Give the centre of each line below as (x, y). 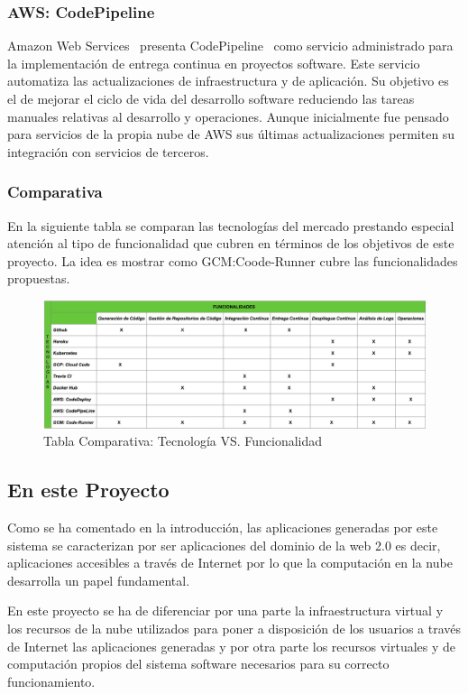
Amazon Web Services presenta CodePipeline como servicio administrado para (230, 46)
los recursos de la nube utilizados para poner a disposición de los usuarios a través (234, 628)
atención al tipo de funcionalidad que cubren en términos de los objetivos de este (231, 243)
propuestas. (39, 278)
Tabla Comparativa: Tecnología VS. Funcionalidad (183, 441)
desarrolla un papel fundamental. (99, 580)
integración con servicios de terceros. (108, 151)
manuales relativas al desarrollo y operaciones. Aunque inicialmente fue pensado (228, 116)
